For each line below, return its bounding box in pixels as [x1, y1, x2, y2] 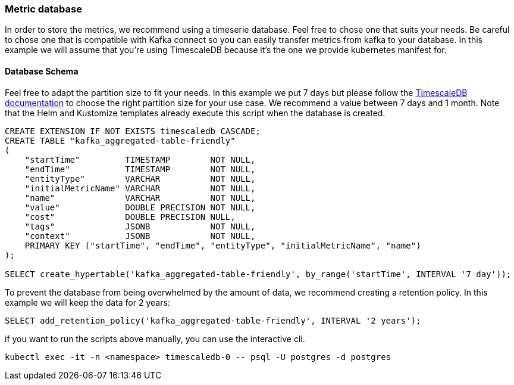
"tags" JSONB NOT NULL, [24, 221, 256, 231]
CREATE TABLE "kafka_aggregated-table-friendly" [5, 135, 236, 145]
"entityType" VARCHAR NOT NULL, [24, 173, 256, 184]
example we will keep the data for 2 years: [5, 297, 170, 308]
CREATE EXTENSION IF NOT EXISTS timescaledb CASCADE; [5, 126, 261, 136]
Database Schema [5, 66, 79, 76]
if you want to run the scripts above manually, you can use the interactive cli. [5, 333, 305, 344]
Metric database [5, 3, 82, 15]
